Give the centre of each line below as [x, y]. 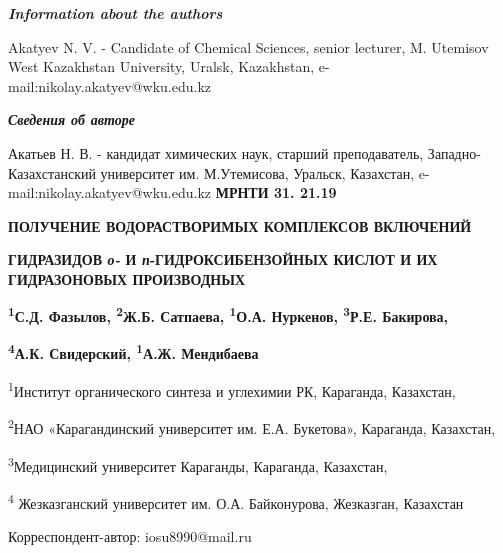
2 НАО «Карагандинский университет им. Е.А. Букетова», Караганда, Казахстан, [252, 426]
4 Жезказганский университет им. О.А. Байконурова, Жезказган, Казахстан [236, 501]
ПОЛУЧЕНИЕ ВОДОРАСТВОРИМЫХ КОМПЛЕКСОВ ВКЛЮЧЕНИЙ [240, 225]
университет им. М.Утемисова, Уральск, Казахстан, [257, 172]
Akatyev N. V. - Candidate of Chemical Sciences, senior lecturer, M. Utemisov [248, 46]
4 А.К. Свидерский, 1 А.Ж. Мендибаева [133, 352]
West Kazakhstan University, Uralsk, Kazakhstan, [161, 66]
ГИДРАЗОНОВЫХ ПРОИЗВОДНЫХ [127, 278]
